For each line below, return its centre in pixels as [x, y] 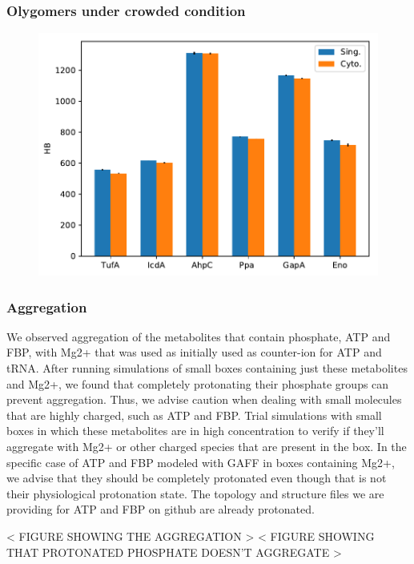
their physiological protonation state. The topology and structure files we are [195, 493]
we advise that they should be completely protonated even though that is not [197, 478]
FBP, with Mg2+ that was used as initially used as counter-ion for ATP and [194, 352]
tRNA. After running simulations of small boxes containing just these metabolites [207, 368]
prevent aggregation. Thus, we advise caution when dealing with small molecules [204, 399]
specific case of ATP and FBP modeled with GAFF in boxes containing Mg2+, [201, 462]
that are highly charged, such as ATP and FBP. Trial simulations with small [194, 415]
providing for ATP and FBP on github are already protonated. [161, 509]
